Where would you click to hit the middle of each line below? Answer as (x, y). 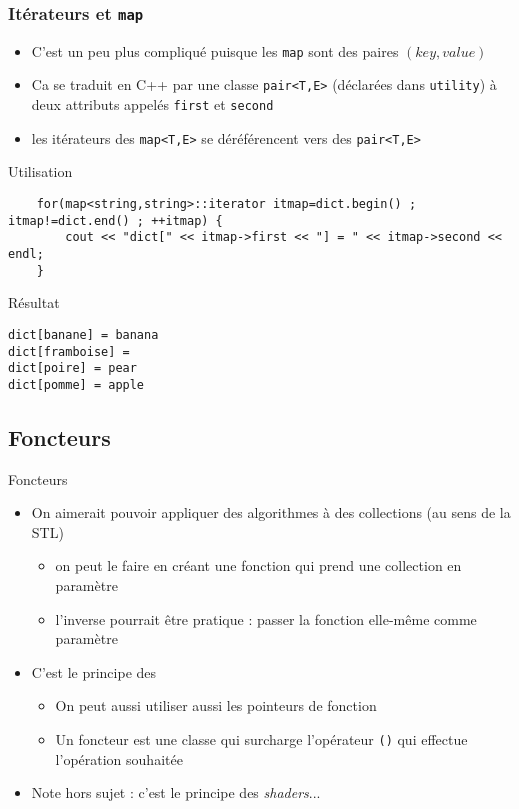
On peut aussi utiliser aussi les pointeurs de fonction (216, 705)
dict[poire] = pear (72, 368)
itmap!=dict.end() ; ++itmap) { (115, 220)
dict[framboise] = (69, 351)
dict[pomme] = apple (76, 384)
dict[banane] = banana (83, 334)
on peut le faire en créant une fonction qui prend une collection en (258, 565)
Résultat (34, 302)
